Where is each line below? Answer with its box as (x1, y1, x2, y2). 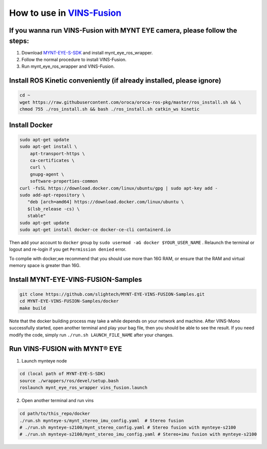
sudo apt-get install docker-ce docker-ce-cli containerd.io (19, 226, 171, 232)
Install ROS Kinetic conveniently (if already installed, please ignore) (9, 77, 222, 85)
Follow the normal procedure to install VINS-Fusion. (21, 57, 127, 63)
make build (19, 305, 46, 311)
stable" (27, 213, 46, 219)
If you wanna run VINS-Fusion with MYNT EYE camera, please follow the (9, 26, 237, 35)
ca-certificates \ (30, 157, 75, 163)
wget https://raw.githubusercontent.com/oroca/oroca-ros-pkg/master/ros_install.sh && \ (19, 99, 242, 105)
